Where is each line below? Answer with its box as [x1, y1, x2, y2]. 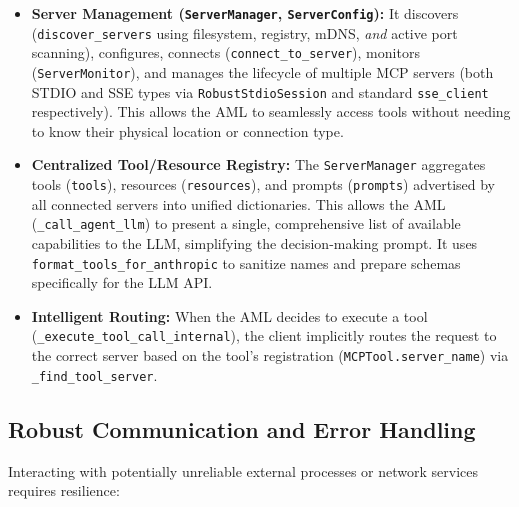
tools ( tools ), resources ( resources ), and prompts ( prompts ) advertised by [31, 174, 496, 195]
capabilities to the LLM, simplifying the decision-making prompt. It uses [31, 233, 478, 254]
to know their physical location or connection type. [31, 120, 344, 141]
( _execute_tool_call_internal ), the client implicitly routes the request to [31, 325, 497, 346]
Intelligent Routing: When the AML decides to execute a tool [31, 305, 428, 326]
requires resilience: [8, 480, 120, 501]
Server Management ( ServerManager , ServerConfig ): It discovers [31, 3, 459, 23]
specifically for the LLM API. [31, 272, 213, 293]
